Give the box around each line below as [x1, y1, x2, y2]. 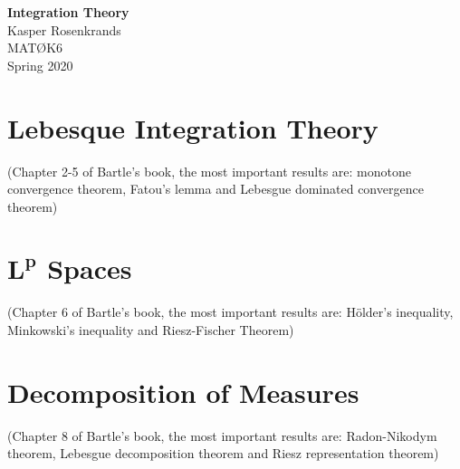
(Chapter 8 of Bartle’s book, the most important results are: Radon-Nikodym [7, 426, 437, 445]
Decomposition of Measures [7, 373, 359, 410]
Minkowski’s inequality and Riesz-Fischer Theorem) [7, 321, 294, 339]
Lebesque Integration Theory [7, 109, 379, 146]
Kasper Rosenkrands [7, 20, 121, 39]
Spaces [47, 250, 132, 287]
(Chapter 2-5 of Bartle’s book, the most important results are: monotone [7, 161, 411, 180]
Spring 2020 [7, 55, 73, 74]
